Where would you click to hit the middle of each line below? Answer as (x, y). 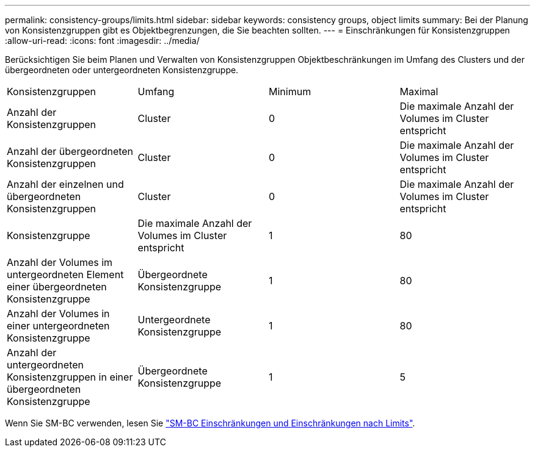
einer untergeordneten (58, 326)
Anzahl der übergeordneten (70, 151)
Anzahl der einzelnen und (65, 184)
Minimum (290, 91)
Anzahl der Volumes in (58, 314)
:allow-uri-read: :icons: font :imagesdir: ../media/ (102, 41)
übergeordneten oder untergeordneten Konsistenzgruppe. (122, 70)
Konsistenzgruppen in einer (70, 377)
